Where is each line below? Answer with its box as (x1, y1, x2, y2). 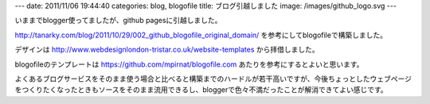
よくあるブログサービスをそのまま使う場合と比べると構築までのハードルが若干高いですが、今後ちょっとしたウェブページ (14, 74, 412, 83)
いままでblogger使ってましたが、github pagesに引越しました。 (14, 16, 222, 25)
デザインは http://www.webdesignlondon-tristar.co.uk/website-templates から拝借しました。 (14, 44, 320, 55)
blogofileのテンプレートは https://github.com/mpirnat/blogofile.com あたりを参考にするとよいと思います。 (14, 60, 364, 69)
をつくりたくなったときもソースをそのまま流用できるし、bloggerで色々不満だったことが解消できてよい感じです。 (14, 85, 388, 94)
